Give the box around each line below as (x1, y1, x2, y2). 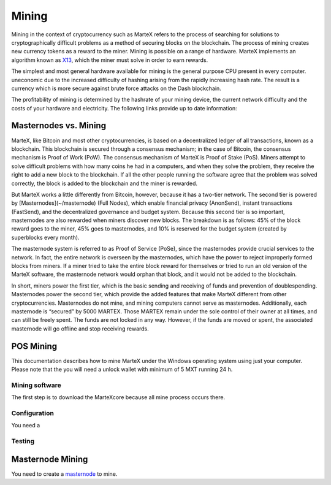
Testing (11, 437, 35, 446)
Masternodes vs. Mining (11, 120, 107, 131)
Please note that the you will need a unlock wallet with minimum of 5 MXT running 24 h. (11, 365, 233, 373)
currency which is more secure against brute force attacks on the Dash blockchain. (11, 85, 222, 92)
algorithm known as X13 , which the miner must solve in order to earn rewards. (11, 56, 208, 64)
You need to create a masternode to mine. (11, 470, 118, 478)
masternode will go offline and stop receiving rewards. (11, 325, 150, 332)
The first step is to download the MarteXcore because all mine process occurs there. (11, 394, 226, 401)
